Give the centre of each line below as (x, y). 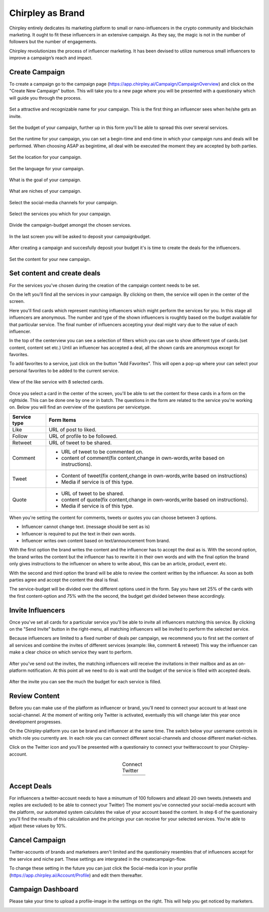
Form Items (63, 420)
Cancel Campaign (37, 840)
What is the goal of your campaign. (45, 180)
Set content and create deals (55, 273)
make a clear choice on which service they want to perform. (71, 652)
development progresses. (35, 722)
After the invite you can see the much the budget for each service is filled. (85, 682)
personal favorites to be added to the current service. (64, 371)
